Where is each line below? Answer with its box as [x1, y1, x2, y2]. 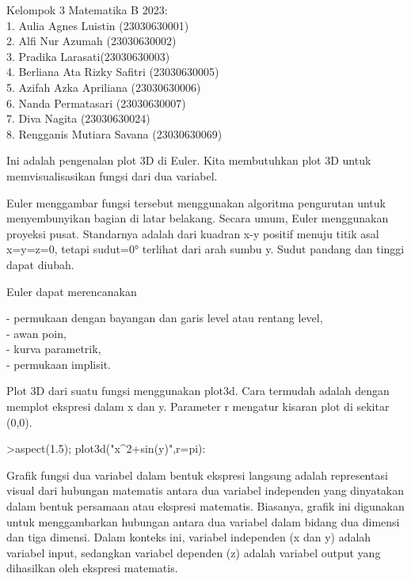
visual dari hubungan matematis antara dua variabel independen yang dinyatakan [6, 482, 405, 499]
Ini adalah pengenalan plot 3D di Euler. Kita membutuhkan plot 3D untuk [6, 152, 371, 169]
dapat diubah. [6, 256, 74, 272]
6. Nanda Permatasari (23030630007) [6, 94, 186, 111]
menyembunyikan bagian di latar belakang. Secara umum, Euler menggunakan [6, 210, 389, 226]
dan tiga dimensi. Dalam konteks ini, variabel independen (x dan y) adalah [6, 529, 371, 545]
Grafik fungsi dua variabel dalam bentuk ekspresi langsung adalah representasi [6, 466, 388, 483]
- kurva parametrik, [6, 340, 101, 357]
